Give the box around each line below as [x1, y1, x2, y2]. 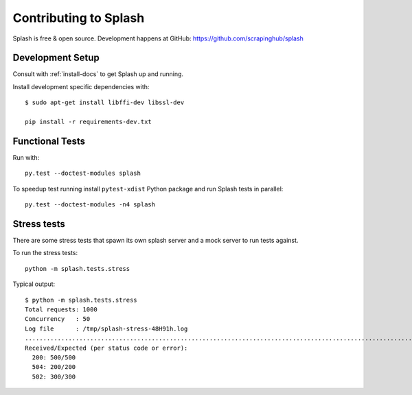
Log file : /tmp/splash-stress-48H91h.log [25, 324, 188, 333]
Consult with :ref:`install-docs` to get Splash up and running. [12, 70, 184, 78]
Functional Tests [12, 135, 86, 147]
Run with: [12, 153, 40, 161]
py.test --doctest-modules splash [25, 169, 141, 178]
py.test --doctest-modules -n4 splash [25, 201, 156, 208]
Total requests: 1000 [25, 305, 98, 313]
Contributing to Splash [12, 10, 145, 25]
